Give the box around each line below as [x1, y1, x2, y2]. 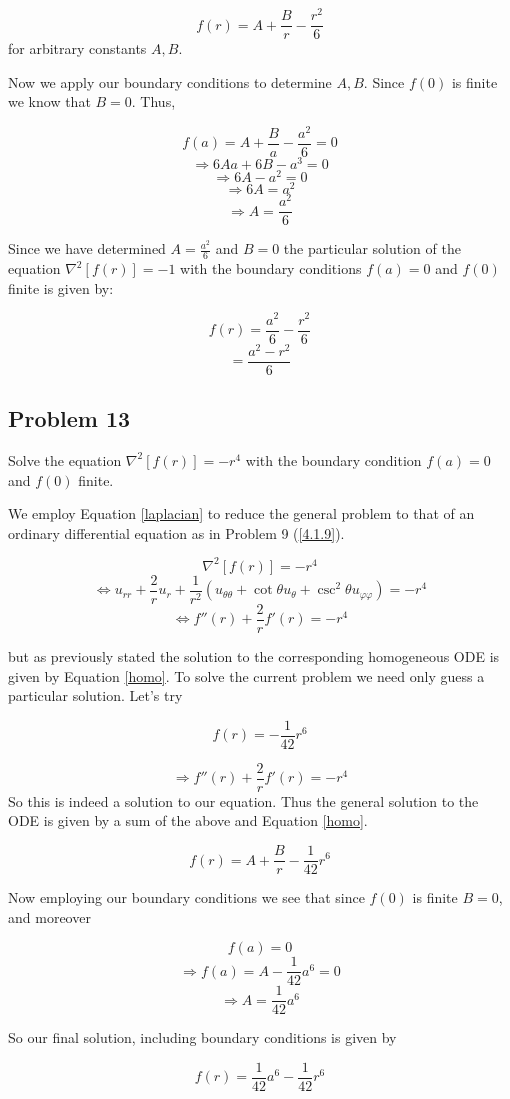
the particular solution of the [283, 238, 461, 259]
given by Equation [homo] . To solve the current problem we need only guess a [8, 665, 485, 686]
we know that [8, 91, 91, 112]
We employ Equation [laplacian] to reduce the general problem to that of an [8, 503, 475, 524]
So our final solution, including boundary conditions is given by [8, 1027, 397, 1048]
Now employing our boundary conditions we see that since [8, 887, 365, 908]
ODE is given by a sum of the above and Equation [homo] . [8, 810, 368, 831]
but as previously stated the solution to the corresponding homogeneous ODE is [8, 645, 500, 666]
